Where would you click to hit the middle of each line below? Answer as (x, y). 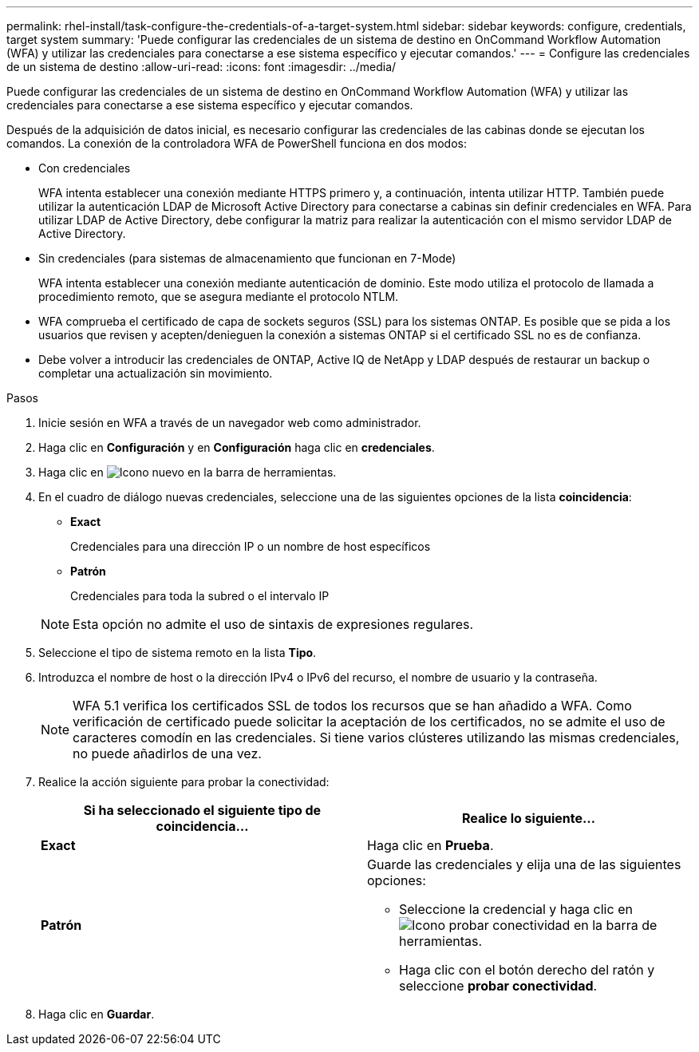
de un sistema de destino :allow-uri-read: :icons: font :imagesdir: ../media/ (201, 67)
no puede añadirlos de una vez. (167, 753)
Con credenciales (85, 168)
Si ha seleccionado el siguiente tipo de (202, 810)
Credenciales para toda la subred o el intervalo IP (200, 596)
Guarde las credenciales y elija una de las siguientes (524, 864)
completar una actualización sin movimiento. (156, 373)
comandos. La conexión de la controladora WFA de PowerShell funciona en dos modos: (237, 143)
